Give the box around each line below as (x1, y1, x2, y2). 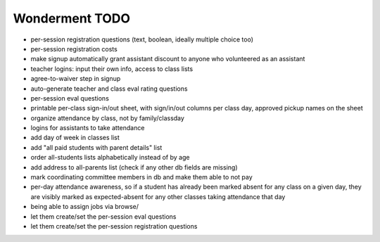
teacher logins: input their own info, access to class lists (30, 64, 194, 73)
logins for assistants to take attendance (30, 124, 145, 132)
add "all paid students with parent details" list (30, 143, 163, 151)
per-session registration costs (30, 44, 118, 53)
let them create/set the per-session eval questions (30, 212, 177, 221)
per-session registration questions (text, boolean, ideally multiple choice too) (30, 35, 253, 44)
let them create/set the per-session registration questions (30, 222, 198, 230)
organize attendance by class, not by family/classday (30, 113, 184, 122)
